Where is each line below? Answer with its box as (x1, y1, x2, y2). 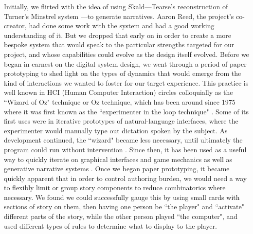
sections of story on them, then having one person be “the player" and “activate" (4, 201, 244, 212)
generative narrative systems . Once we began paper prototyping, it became (4, 163, 230, 174)
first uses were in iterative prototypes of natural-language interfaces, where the (4, 116, 238, 126)
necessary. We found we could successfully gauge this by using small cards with (4, 192, 240, 202)
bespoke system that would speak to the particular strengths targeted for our (4, 39, 235, 50)
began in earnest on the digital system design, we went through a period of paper (4, 58, 247, 69)
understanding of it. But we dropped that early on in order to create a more (4, 30, 231, 40)
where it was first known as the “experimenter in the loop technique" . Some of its (4, 106, 249, 116)
